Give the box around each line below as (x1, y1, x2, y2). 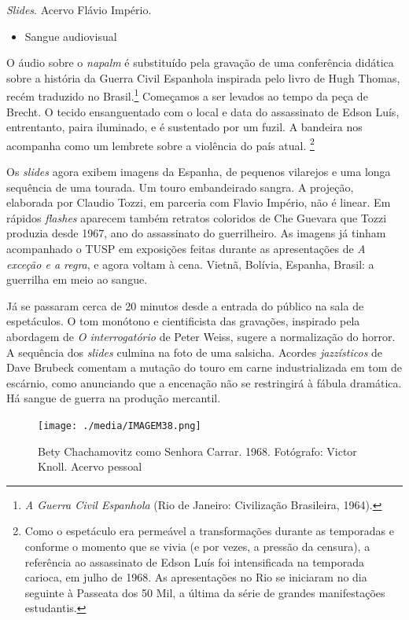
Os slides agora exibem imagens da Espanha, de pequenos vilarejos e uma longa (6, 163, 391, 180)
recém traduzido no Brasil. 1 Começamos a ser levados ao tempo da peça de (6, 86, 368, 105)
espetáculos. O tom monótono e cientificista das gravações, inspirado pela (6, 313, 360, 329)
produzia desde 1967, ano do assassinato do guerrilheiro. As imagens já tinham (6, 225, 386, 241)
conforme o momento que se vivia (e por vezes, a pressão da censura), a (24, 538, 370, 554)
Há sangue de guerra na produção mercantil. (6, 390, 221, 406)
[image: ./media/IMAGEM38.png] (38, 420, 201, 431)
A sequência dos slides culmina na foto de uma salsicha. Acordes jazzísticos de (6, 343, 383, 360)
